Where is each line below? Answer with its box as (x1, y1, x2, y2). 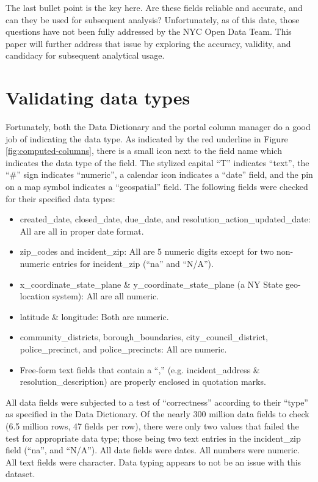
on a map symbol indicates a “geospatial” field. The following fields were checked (5, 180, 308, 193)
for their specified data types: (5, 192, 115, 205)
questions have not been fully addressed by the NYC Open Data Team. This (5, 25, 292, 38)
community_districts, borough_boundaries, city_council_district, (20, 330, 268, 343)
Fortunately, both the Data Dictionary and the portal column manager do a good (5, 120, 311, 133)
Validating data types (5, 85, 190, 110)
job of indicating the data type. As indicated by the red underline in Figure (5, 132, 288, 145)
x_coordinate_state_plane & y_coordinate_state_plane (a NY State (20, 277, 283, 290)
